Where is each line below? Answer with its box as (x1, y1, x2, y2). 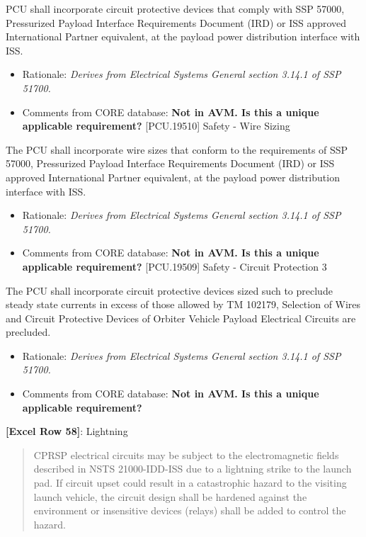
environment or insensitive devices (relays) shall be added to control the (33, 503, 346, 518)
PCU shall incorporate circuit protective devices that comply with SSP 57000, (6, 1, 345, 16)
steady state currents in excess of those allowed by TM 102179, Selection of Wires (6, 297, 361, 312)
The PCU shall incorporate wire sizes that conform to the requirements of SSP (6, 142, 348, 157)
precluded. (6, 324, 51, 339)
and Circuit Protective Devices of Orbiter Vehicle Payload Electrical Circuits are (6, 310, 356, 325)
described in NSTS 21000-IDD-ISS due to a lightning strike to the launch (33, 461, 352, 476)
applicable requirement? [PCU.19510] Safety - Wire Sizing (22, 118, 290, 133)
